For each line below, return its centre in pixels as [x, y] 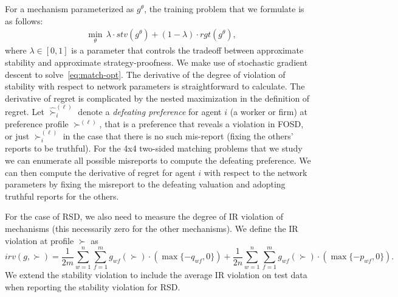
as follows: [24, 20]
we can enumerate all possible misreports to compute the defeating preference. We [158, 160]
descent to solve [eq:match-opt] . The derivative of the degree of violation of [145, 74]
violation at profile [39, 240]
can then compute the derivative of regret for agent [100, 172]
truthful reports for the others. [62, 196]
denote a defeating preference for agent [150, 112]
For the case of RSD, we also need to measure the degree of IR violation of [144, 216]
